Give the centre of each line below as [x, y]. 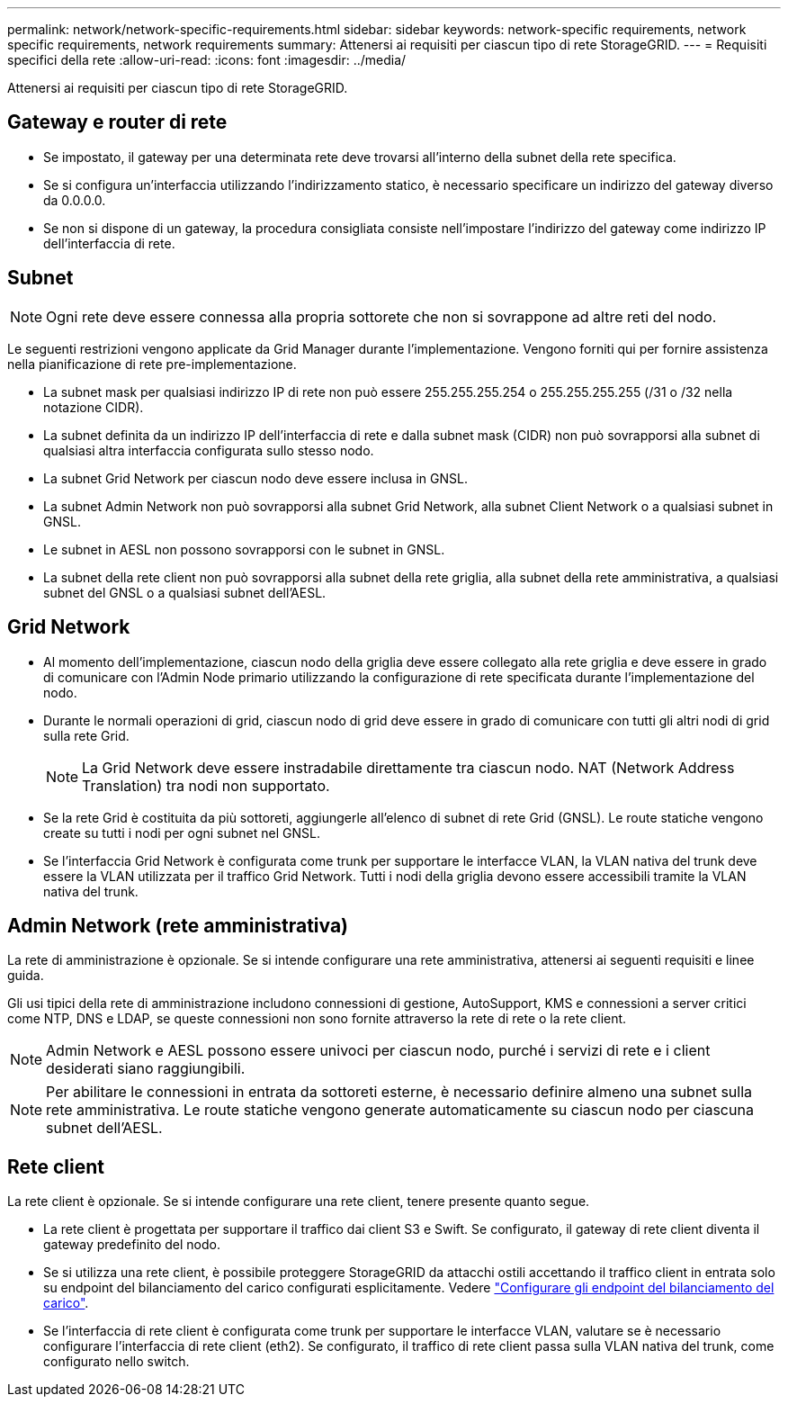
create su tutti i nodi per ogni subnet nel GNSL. [182, 832]
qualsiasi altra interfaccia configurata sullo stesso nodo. [209, 450]
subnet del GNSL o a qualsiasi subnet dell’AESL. [185, 592]
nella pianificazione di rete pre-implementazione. [152, 364]
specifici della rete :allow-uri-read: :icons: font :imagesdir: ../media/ [207, 60]
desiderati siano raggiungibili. [146, 1069]
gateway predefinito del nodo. [132, 1245]
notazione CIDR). [94, 407]
